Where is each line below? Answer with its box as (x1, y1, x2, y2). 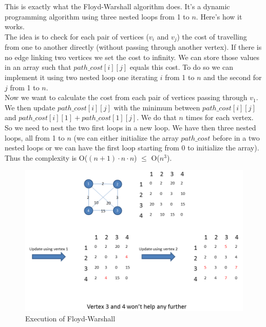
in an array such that (5, 62, 71, 72)
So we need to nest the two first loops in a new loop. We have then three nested (5, 122, 256, 132)
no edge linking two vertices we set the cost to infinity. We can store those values (5, 51, 259, 62)
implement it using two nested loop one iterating (5, 72, 158, 83)
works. (5, 21, 25, 32)
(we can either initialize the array (73, 132, 179, 143)
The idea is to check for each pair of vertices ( (5, 31, 149, 42)
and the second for (203, 72, 262, 83)
